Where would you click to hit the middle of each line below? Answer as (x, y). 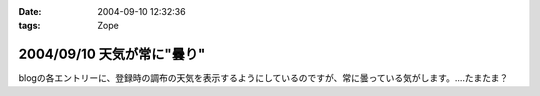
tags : (29, 26)
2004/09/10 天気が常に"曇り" (112, 54)
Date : (30, 11)
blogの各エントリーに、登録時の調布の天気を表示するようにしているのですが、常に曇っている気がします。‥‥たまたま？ (263, 78)
